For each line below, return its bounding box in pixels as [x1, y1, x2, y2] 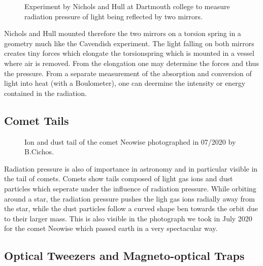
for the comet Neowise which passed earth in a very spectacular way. [4, 223, 218, 234]
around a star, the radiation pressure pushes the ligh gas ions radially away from [4, 193, 255, 204]
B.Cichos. [24, 146, 54, 157]
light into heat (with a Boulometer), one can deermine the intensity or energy [4, 78, 246, 88]
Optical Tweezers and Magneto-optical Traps [4, 248, 245, 263]
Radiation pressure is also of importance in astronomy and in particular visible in [4, 163, 258, 174]
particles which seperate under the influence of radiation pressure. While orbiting [4, 183, 256, 193]
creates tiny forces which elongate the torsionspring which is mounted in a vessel [4, 48, 254, 58]
